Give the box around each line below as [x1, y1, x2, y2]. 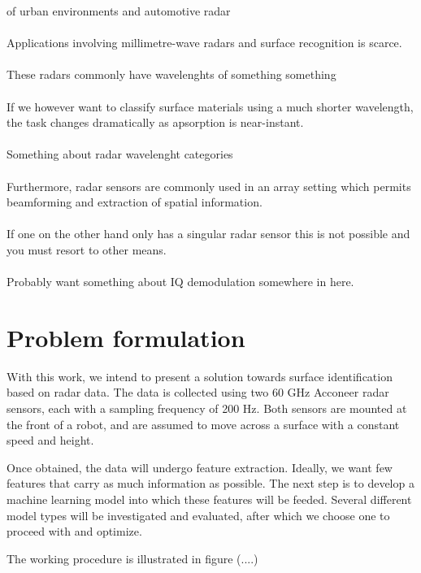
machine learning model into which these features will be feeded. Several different [7, 490, 412, 507]
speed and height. [7, 432, 94, 449]
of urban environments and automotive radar [7, 2, 231, 19]
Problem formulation [7, 320, 245, 354]
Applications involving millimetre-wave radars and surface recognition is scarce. [7, 34, 402, 51]
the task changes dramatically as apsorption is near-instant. [7, 114, 304, 131]
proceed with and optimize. [7, 523, 142, 540]
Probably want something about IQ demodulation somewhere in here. [7, 273, 354, 290]
